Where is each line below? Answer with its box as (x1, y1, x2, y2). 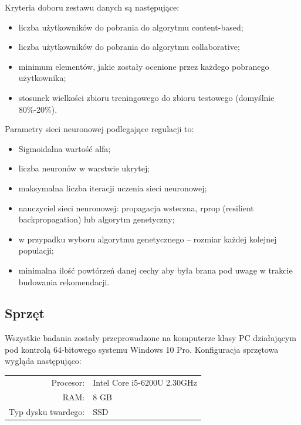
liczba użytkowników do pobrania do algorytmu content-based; (18, 21, 243, 33)
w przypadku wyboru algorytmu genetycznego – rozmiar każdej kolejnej (18, 232, 277, 245)
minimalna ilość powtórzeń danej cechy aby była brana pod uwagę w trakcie (18, 264, 293, 276)
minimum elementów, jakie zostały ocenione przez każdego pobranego (18, 60, 269, 72)
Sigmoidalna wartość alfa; (18, 142, 111, 154)
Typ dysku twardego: (9, 405, 85, 417)
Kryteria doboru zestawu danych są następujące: (5, 1, 180, 13)
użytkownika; (18, 72, 66, 84)
